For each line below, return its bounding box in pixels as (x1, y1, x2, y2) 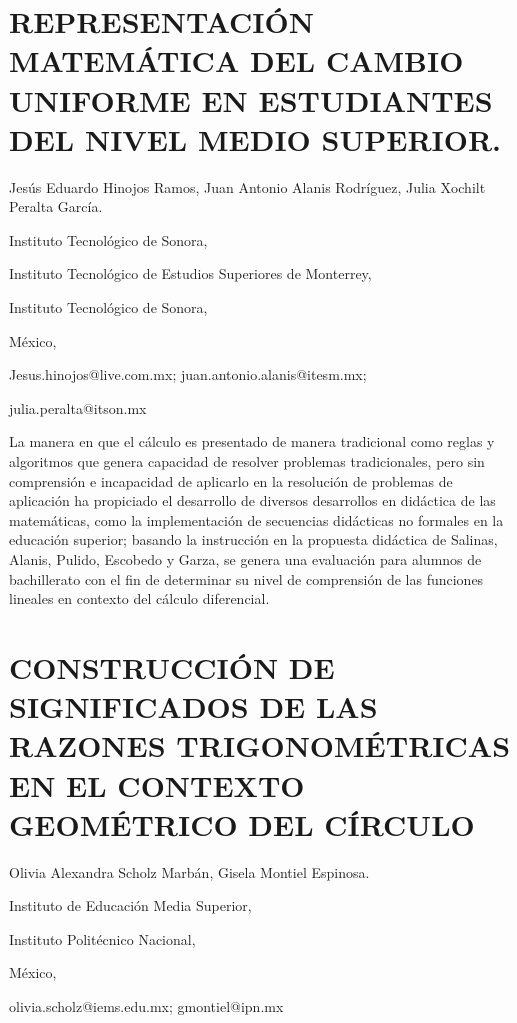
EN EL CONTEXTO (9, 764, 305, 805)
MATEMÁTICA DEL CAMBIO (9, 40, 464, 81)
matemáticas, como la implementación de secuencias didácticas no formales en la (9, 509, 504, 530)
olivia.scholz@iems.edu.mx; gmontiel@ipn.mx (9, 996, 284, 1017)
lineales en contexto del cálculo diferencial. (9, 588, 270, 609)
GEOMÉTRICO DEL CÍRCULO (9, 803, 475, 844)
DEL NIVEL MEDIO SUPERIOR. (9, 118, 502, 159)
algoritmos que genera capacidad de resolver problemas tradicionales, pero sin (9, 451, 485, 472)
